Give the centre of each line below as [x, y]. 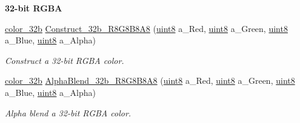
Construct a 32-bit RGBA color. [65, 60]
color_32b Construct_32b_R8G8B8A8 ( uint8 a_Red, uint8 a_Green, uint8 [146, 28]
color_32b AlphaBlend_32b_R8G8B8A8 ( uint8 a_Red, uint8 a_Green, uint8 [150, 80]
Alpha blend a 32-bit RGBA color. [68, 112]
